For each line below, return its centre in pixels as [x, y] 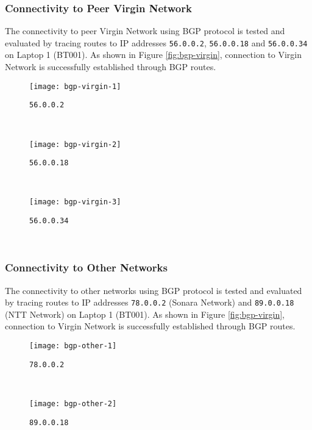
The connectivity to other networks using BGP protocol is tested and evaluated [154, 290]
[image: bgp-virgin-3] [75, 202]
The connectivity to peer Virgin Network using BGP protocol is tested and [145, 31]
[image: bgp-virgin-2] [75, 144]
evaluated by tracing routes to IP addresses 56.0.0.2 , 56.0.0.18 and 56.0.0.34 [156, 42]
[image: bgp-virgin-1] [75, 86]
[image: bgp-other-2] [73, 403]
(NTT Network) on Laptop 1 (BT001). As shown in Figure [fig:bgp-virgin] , [145, 314]
